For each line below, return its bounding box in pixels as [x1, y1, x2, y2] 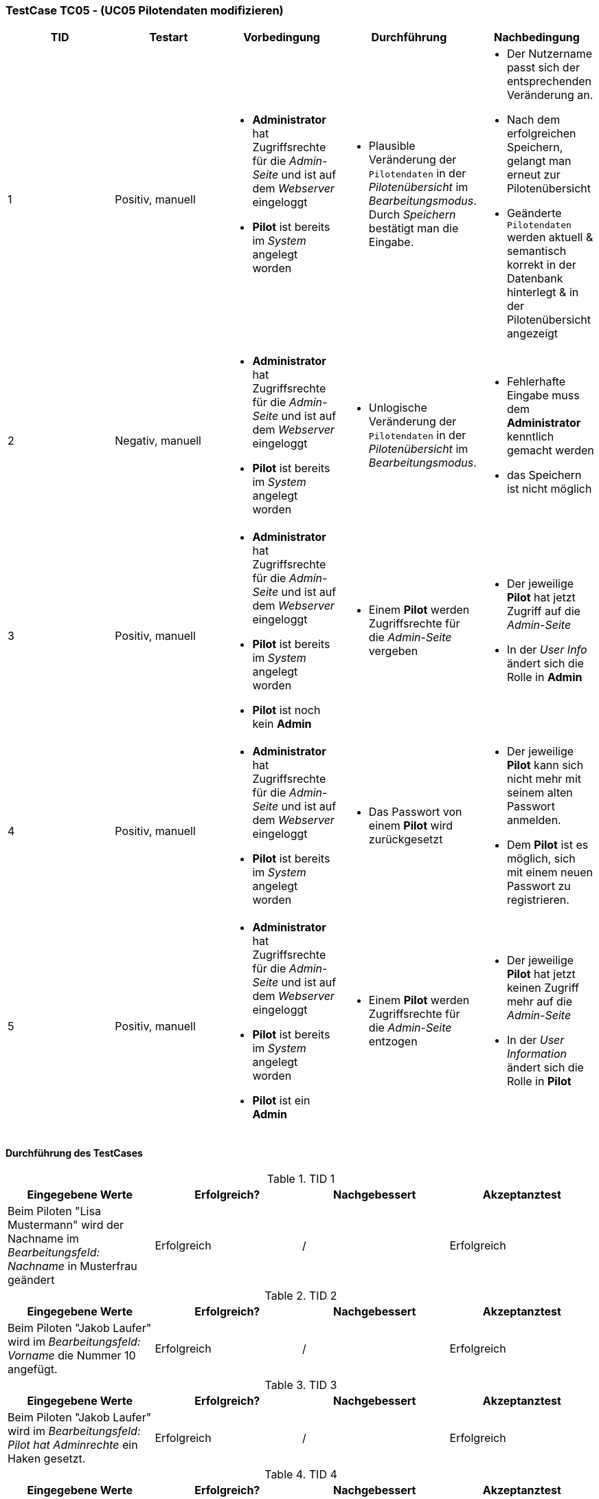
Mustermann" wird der [8, 1217, 124, 1232]
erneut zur [506, 168, 561, 182]
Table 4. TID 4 [264, 1467, 337, 1481]
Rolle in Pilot [506, 1074, 572, 1089]
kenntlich [506, 430, 554, 444]
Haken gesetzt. [8, 1451, 86, 1465]
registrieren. [506, 893, 569, 907]
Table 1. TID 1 [267, 1171, 335, 1186]
